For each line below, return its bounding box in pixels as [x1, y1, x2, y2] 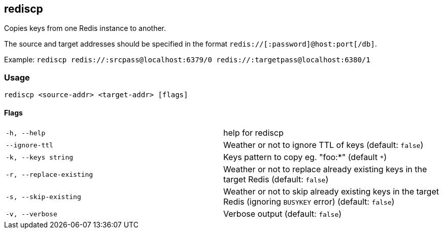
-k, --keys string [6, 153, 74, 161]
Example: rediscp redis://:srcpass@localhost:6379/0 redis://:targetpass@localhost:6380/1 [4, 55, 370, 64]
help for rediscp [223, 128, 284, 138]
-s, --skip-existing [6, 192, 81, 201]
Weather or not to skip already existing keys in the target [223, 186, 439, 197]
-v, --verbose [6, 210, 57, 218]
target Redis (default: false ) [223, 174, 329, 185]
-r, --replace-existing [6, 170, 93, 178]
